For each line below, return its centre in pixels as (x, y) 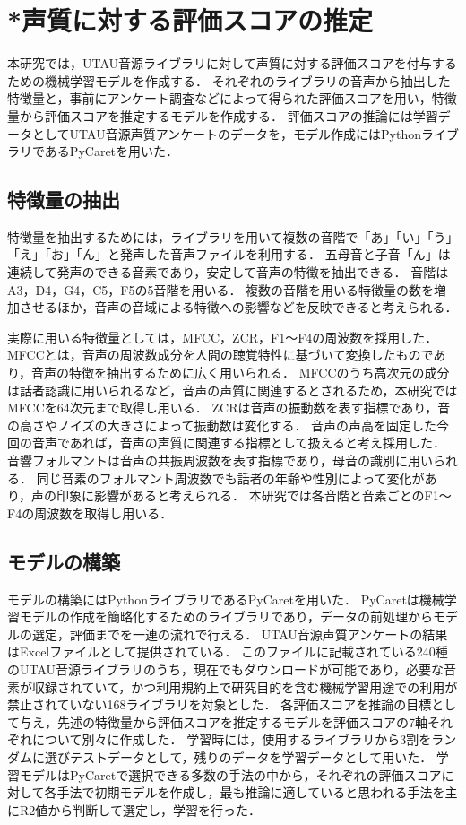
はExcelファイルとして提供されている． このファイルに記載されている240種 (228, 651)
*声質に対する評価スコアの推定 (190, 20)
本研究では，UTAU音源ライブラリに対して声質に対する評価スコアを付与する (232, 63)
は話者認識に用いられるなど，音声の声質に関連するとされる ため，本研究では (233, 390)
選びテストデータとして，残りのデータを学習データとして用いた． (238, 756)
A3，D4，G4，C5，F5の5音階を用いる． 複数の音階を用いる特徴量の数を (221, 289)
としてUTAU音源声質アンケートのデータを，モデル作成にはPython (227, 133)
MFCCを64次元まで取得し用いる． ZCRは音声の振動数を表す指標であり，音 (229, 408)
